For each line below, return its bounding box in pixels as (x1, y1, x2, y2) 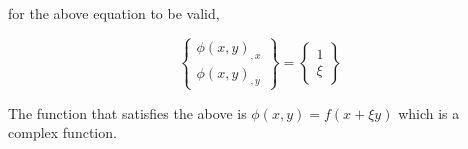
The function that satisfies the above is (8, 102, 247, 123)
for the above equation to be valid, (8, 3, 220, 23)
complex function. (8, 122, 117, 143)
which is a (398, 102, 460, 123)
